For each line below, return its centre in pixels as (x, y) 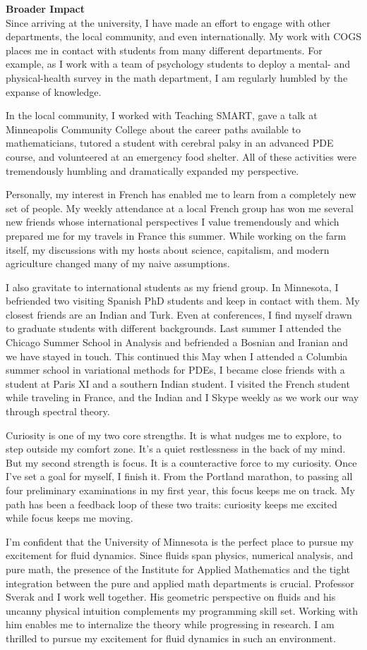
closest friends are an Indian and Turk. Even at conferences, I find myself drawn (179, 314)
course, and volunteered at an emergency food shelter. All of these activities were (181, 156)
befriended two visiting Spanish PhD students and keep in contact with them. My (183, 301)
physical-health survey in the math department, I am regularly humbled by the (177, 77)
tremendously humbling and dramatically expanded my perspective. (152, 170)
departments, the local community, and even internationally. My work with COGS (183, 36)
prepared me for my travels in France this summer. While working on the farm (176, 235)
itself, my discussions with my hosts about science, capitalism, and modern (168, 249)
